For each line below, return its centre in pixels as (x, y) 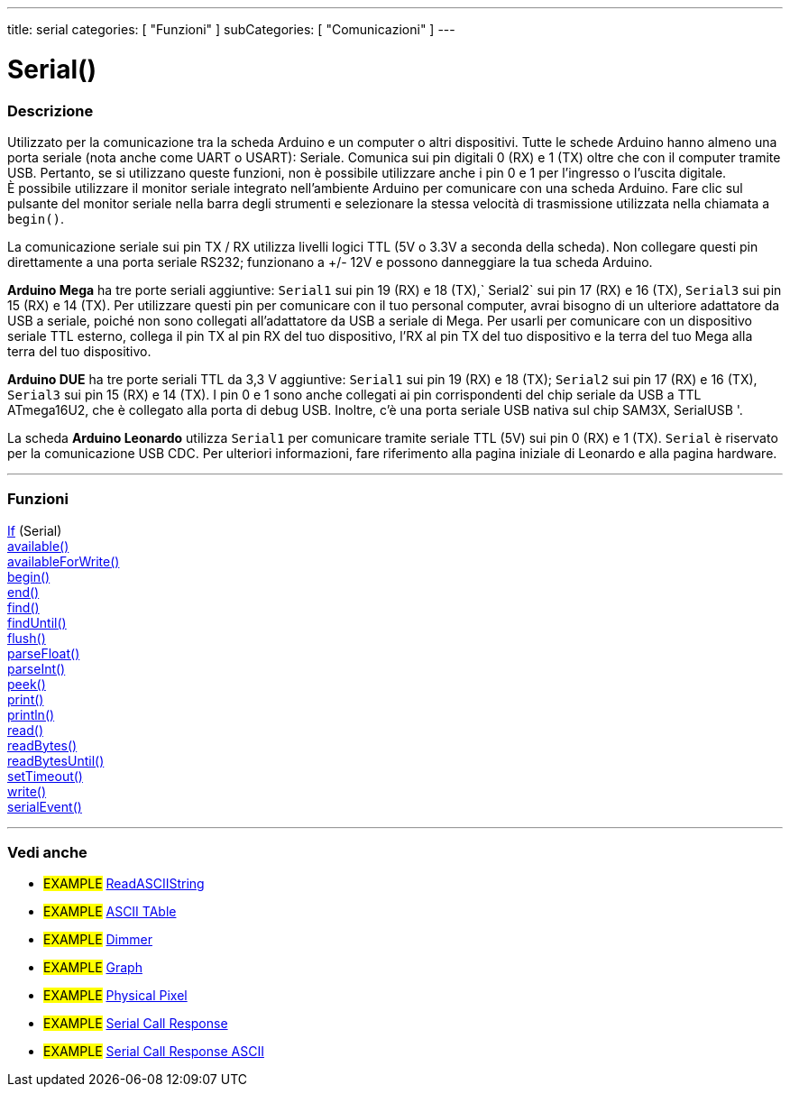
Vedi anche (47, 852)
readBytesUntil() (56, 760)
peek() (27, 684)
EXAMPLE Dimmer (98, 940)
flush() (27, 638)
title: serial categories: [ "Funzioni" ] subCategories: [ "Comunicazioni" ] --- (231, 29)
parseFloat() (44, 653)
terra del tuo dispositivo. (79, 351)
